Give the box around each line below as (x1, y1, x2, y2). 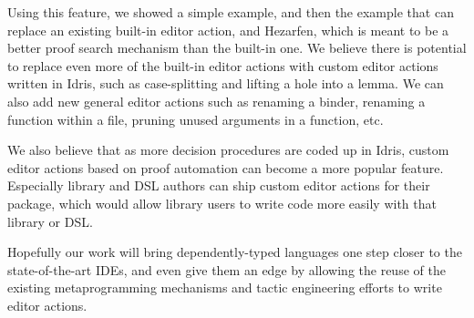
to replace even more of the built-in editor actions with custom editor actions (7, 56, 438, 75)
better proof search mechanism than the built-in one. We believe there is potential (7, 38, 467, 57)
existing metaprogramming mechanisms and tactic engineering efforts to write (7, 278, 442, 297)
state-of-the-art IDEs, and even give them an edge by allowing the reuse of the (7, 260, 446, 279)
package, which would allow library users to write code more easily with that (7, 193, 437, 212)
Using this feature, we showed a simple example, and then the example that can (7, 3, 454, 21)
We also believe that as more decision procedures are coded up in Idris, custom (7, 140, 449, 159)
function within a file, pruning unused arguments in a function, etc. (7, 109, 384, 128)
